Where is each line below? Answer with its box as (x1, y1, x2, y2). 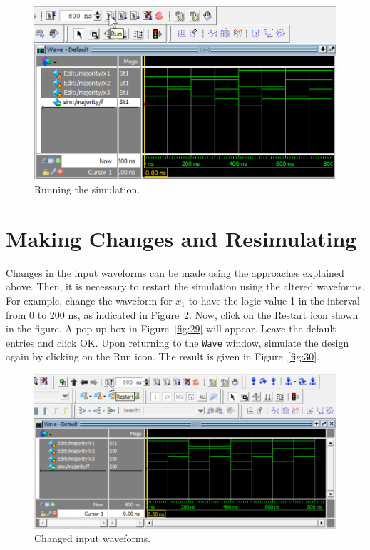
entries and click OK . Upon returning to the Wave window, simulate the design (6, 335, 349, 350)
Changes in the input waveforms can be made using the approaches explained (6, 265, 344, 280)
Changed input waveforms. (34, 531, 151, 546)
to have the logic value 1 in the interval (188, 292, 361, 307)
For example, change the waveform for (6, 292, 173, 307)
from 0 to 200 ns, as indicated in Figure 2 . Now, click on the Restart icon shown (6, 307, 359, 322)
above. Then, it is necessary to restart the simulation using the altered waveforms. (6, 279, 365, 294)
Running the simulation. (34, 182, 140, 197)
